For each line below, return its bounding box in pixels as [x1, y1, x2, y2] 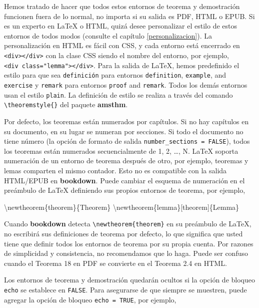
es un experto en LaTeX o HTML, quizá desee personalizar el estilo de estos [4, 21, 237, 31]
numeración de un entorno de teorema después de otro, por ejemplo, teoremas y [4, 155, 248, 166]
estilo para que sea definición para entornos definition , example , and [4, 70, 226, 80]
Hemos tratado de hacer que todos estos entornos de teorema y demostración [4, 1, 240, 11]
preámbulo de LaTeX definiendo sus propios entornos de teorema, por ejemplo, [4, 185, 245, 195]
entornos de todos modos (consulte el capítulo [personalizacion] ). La [4, 30, 212, 41]
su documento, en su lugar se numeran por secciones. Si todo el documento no [4, 126, 243, 136]
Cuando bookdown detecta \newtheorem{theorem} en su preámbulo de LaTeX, [4, 218, 251, 229]
